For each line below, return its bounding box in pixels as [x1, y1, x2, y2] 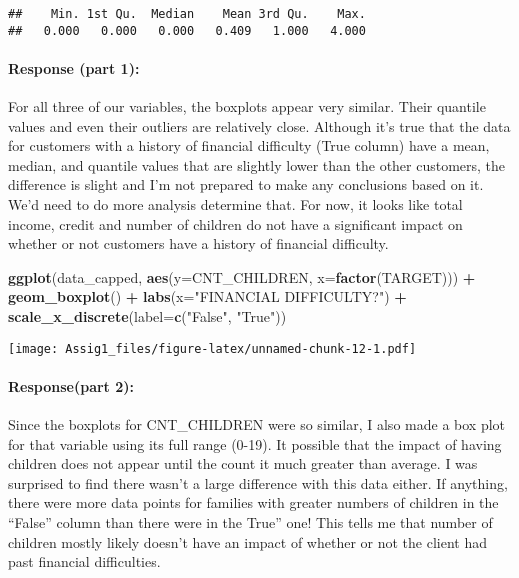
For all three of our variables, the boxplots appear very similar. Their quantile [8, 96, 486, 117]
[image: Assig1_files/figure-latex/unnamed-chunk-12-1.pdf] [8, 341, 417, 356]
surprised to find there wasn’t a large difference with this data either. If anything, [8, 472, 508, 493]
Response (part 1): [8, 57, 140, 78]
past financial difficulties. [8, 551, 161, 572]
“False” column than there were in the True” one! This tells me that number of [8, 512, 493, 533]
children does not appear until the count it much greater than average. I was [8, 453, 478, 474]
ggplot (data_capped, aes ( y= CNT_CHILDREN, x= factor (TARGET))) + [8, 266, 476, 287]
